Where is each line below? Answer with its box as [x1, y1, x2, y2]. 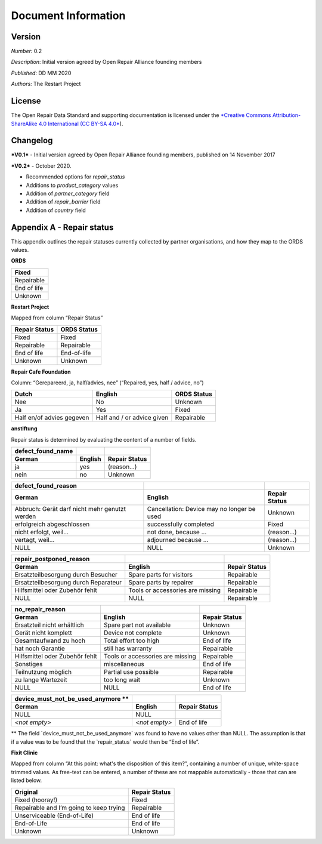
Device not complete [103, 629, 162, 637]
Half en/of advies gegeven [14, 414, 89, 422]
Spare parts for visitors [128, 571, 193, 579]
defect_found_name [14, 447, 73, 455]
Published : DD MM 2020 [11, 69, 72, 76]
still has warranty [103, 645, 152, 653]
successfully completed [147, 520, 215, 528]
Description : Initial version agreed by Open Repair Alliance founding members [11, 58, 202, 66]
